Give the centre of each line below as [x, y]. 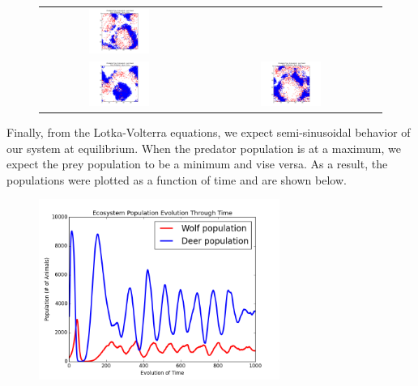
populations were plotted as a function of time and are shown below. [177, 179]
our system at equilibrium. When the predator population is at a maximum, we [204, 148]
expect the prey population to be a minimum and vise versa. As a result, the [197, 164]
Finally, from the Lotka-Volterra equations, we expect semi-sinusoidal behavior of [209, 132]
